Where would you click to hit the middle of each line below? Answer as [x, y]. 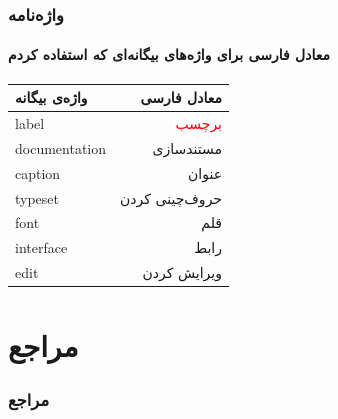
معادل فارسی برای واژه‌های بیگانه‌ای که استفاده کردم [169, 54]
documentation [61, 147]
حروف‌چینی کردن [171, 197]
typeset [37, 197]
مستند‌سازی [187, 147]
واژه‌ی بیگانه [51, 97]
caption [38, 172]
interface [41, 247]
